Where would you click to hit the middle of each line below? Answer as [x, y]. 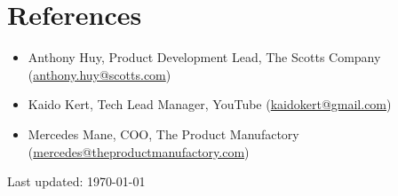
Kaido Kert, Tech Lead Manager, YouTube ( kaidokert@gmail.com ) [210, 104]
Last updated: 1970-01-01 [76, 181]
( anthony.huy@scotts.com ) [99, 74]
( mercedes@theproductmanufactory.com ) [139, 151]
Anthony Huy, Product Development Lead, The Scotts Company [204, 57]
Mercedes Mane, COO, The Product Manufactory [163, 133]
